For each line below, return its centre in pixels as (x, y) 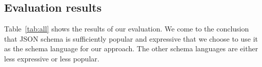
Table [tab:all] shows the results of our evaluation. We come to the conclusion (127, 29)
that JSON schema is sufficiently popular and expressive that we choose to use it (131, 38)
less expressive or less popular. (52, 58)
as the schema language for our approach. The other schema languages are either (131, 48)
